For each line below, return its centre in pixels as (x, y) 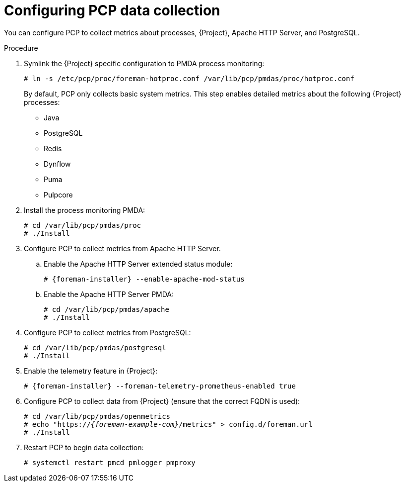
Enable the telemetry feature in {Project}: (91, 371)
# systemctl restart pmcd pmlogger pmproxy (110, 462)
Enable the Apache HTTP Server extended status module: (138, 264)
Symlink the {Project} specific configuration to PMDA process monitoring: (144, 63)
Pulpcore (58, 194)
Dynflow (57, 164)
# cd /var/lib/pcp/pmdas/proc (83, 225)
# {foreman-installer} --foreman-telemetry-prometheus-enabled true (160, 386)
